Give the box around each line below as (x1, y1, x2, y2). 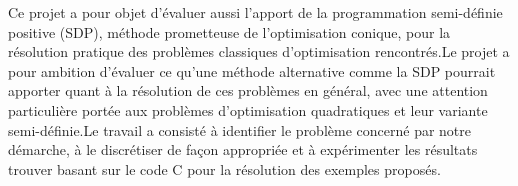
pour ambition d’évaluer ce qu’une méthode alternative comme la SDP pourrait (8, 60, 496, 81)
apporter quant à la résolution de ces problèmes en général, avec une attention (8, 80, 488, 101)
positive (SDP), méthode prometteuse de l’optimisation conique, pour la (8, 21, 451, 42)
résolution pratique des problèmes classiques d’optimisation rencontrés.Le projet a (8, 41, 510, 62)
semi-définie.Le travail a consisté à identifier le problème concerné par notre (8, 119, 472, 140)
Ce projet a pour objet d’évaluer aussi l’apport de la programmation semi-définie (8, 2, 503, 22)
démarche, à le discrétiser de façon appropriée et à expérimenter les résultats (8, 139, 478, 160)
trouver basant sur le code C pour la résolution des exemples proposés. (8, 158, 441, 179)
